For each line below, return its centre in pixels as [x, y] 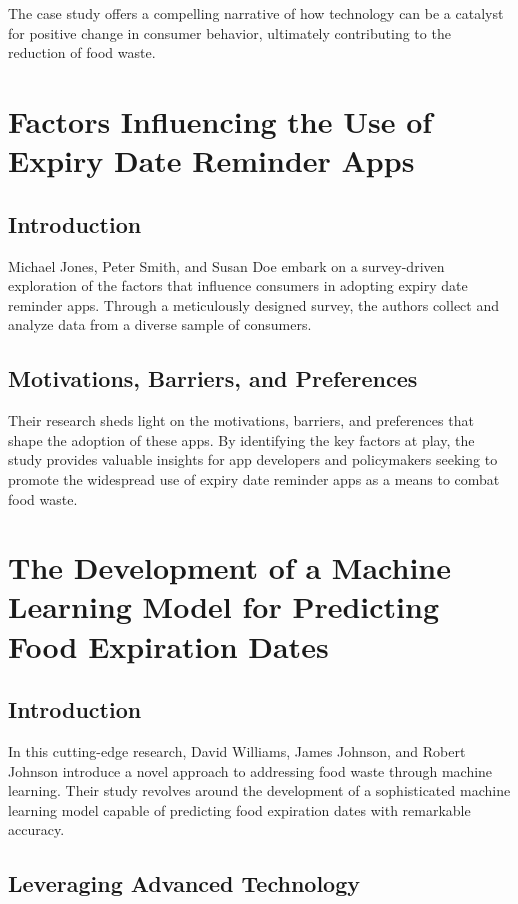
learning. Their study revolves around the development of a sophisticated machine [259, 790]
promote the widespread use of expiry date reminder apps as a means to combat [254, 478]
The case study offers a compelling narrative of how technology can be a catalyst [256, 13]
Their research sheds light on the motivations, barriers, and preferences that [241, 420]
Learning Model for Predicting [224, 606]
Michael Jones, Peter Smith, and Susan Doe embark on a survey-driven [226, 265]
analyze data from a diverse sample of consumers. [160, 324]
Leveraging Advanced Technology [184, 883]
